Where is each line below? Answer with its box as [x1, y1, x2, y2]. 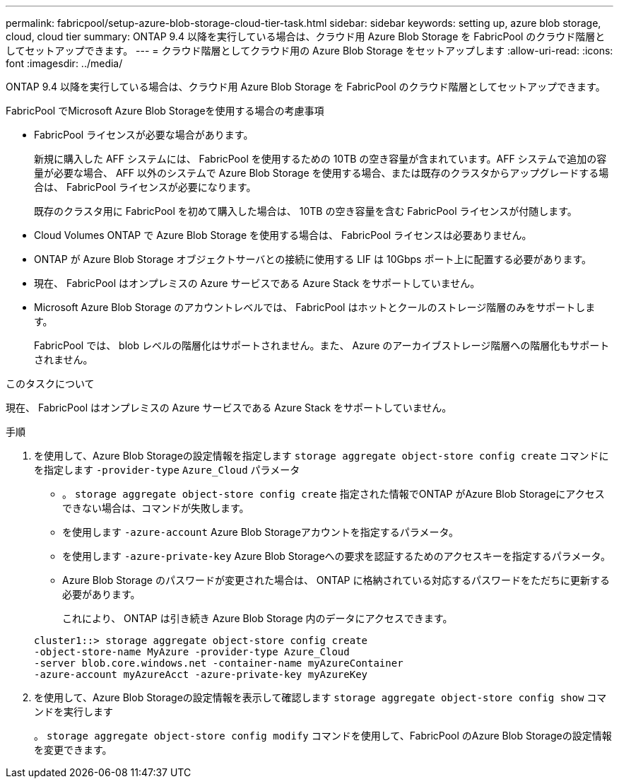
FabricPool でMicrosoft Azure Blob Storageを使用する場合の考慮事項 [6, 105, 324, 117]
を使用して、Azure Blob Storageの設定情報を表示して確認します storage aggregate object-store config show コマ [34, 691, 607, 703]
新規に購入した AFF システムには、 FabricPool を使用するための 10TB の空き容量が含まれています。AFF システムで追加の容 [34, 153, 607, 165]
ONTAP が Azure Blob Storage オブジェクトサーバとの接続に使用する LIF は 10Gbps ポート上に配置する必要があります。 [34, 253, 591, 265]
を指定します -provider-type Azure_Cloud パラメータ [34, 464, 300, 476]
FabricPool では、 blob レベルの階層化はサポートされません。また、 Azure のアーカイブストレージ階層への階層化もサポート [34, 339, 610, 351]
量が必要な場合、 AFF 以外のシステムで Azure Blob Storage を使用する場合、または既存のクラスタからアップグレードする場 [34, 167, 609, 179]
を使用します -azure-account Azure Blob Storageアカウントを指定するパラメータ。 [62, 526, 459, 538]
